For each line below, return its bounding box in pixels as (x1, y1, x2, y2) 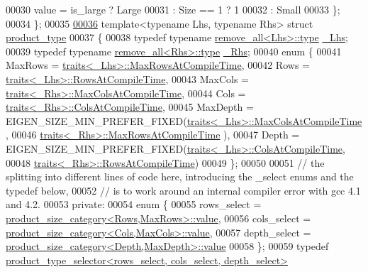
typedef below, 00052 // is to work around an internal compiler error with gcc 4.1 (6, 183, 361, 197)
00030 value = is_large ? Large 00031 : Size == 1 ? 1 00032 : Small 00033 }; (6, 2, 340, 16)
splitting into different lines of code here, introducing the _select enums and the (6, 169, 354, 184)
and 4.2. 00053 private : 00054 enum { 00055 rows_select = (6, 197, 262, 212)
